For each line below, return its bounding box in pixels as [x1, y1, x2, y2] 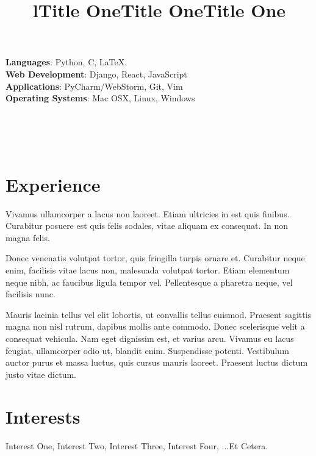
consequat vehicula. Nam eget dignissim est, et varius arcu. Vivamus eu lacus [5, 332, 294, 344]
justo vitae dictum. [5, 367, 76, 380]
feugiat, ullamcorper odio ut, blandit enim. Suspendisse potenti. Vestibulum [5, 344, 289, 356]
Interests [5, 404, 81, 429]
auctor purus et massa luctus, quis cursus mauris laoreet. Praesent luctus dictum [5, 356, 308, 369]
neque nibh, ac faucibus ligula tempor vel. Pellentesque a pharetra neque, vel [5, 275, 293, 288]
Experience [5, 172, 101, 197]
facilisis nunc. [5, 288, 56, 300]
